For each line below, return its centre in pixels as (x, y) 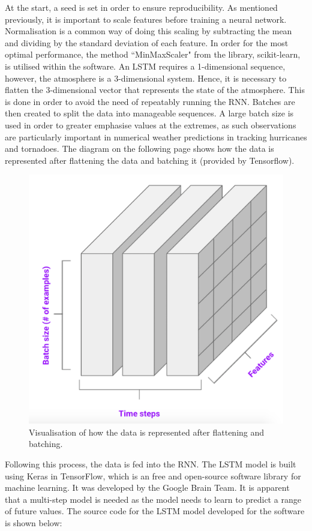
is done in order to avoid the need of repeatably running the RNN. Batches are (150, 101)
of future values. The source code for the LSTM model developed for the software (155, 511)
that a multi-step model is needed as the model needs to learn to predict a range (153, 499)
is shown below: (34, 522)
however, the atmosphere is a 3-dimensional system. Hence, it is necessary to (146, 78)
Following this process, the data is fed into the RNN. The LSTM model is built (151, 463)
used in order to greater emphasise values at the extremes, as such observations (151, 124)
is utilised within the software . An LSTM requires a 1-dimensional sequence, (145, 66)
